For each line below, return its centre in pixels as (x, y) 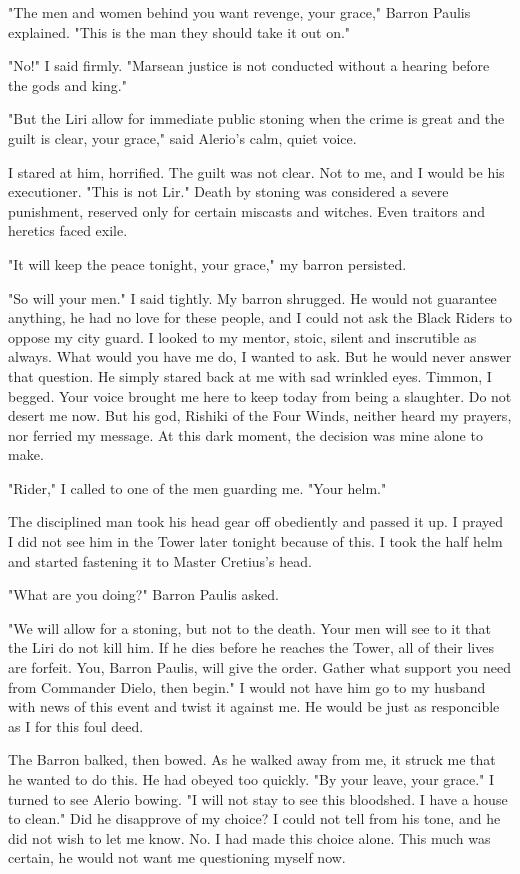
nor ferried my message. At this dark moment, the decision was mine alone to (245, 434)
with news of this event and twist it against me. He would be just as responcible (254, 706)
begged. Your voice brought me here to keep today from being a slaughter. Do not (260, 395)
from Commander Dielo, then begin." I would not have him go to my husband (247, 686)
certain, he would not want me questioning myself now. (177, 857)
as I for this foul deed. (76, 725)
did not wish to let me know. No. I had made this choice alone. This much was (249, 837)
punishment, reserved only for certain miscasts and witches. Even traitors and (246, 210)
